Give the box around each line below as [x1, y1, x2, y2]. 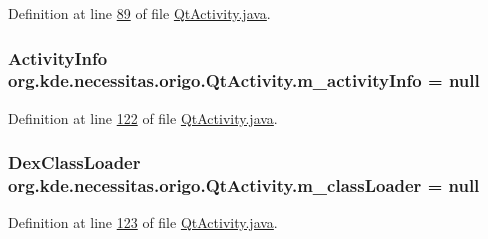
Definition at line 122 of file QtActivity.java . [8, 107, 278, 128]
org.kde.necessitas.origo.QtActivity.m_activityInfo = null [8, 68, 480, 93]
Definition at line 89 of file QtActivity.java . [8, 3, 271, 23]
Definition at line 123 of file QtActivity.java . [8, 212, 278, 233]
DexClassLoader [8, 150, 141, 175]
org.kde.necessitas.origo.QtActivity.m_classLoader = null [8, 173, 480, 198]
